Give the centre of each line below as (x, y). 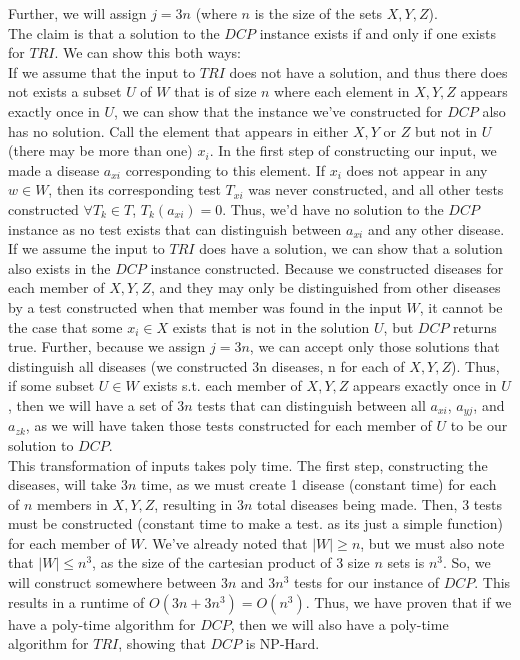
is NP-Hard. (282, 643)
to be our (479, 425)
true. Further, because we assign (107, 346)
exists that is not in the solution (271, 326)
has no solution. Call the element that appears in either (178, 130)
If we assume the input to (86, 248)
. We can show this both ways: (147, 52)
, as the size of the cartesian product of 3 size (231, 562)
